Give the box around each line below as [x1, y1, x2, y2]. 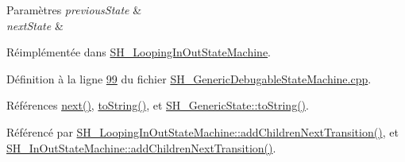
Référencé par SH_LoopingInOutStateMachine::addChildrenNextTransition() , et [6, 123, 399, 140]
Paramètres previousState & [6, 2, 142, 17]
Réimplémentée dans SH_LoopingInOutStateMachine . [6, 44, 272, 60]
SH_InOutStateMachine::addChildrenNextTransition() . [6, 139, 276, 156]
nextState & [6, 17, 64, 33]
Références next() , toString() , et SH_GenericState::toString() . [6, 97, 309, 114]
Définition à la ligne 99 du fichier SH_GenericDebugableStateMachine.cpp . [6, 70, 372, 87]
